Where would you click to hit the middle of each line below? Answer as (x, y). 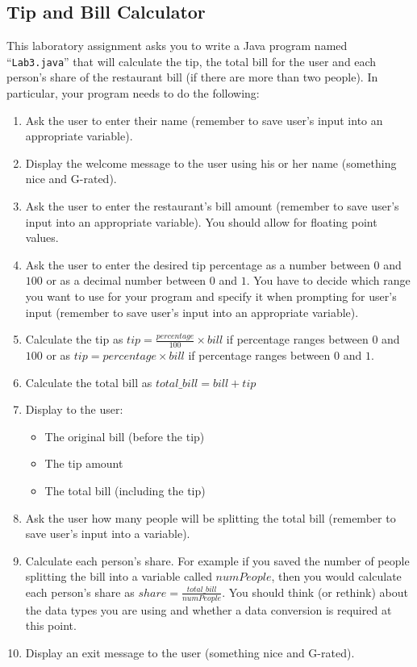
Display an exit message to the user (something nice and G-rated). (190, 652)
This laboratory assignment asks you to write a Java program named (177, 46)
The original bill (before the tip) (125, 436)
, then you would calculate (336, 576)
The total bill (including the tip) (125, 490)
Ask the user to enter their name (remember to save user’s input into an (204, 120)
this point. (51, 625)
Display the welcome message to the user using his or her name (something (211, 163)
